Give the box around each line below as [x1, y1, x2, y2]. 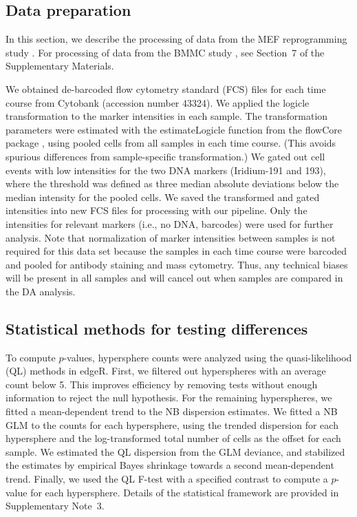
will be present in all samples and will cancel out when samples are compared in [6, 271, 343, 285]
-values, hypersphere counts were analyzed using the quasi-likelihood [63, 350, 352, 364]
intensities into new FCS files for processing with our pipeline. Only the [6, 203, 307, 218]
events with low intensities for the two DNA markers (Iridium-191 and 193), [6, 162, 326, 177]
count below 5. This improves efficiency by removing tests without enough [6, 377, 318, 391]
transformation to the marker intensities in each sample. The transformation [6, 109, 328, 123]
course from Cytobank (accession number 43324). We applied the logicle [6, 95, 310, 109]
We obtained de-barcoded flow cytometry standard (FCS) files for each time [6, 81, 326, 96]
